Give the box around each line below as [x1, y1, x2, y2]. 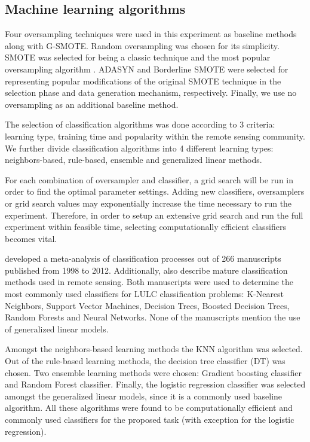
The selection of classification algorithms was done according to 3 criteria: [5, 118, 275, 131]
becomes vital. [5, 232, 57, 244]
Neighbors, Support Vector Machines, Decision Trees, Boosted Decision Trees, [5, 299, 290, 311]
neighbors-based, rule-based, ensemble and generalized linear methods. [5, 153, 262, 166]
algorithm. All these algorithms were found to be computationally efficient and [5, 401, 293, 414]
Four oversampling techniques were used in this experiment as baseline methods [5, 28, 297, 40]
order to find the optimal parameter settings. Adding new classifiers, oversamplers [5, 185, 305, 198]
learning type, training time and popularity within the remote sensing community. [5, 129, 305, 142]
